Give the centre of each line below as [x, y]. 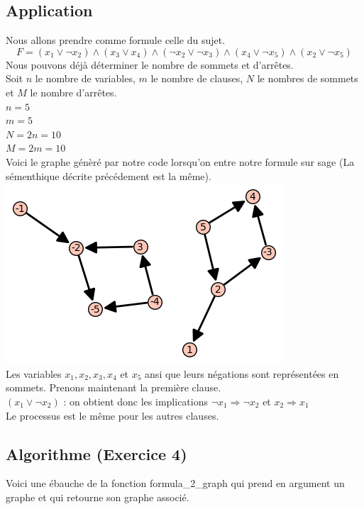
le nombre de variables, [85, 78]
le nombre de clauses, [197, 78]
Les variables [34, 373]
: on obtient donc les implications [136, 401]
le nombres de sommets [308, 78]
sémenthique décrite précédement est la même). [109, 175]
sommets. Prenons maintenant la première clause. [114, 387]
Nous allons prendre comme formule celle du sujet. [116, 40]
